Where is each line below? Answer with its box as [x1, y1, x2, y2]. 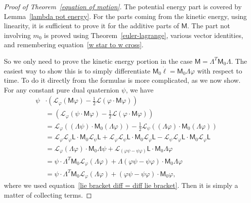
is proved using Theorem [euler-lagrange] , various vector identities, [44, 30, 243, 40]
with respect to [197, 65, 242, 75]
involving [4, 30, 31, 40]
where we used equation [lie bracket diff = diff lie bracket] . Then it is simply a [4, 180, 238, 190]
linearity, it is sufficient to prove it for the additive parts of [4, 20, 179, 31]
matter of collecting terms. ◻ [4, 190, 92, 200]
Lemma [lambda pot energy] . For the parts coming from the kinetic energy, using [4, 11, 247, 21]
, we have [125, 84, 154, 94]
